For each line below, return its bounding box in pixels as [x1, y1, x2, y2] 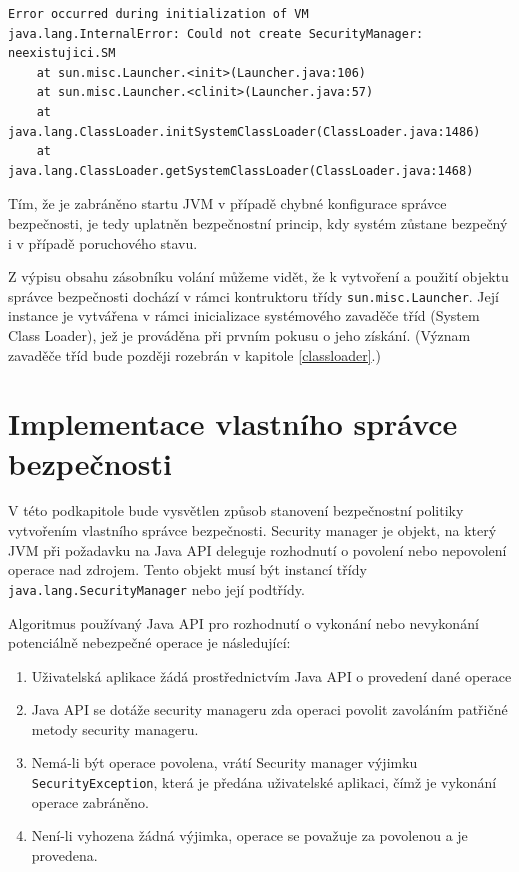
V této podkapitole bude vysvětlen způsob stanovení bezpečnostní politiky [8, 500, 464, 521]
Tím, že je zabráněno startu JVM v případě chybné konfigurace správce [8, 193, 447, 214]
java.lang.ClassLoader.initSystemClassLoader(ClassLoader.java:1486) [8, 124, 481, 139]
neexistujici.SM [8, 46, 116, 61]
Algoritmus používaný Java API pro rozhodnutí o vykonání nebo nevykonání [8, 612, 479, 633]
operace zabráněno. [31, 791, 149, 812]
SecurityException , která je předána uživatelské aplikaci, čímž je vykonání [31, 772, 497, 793]
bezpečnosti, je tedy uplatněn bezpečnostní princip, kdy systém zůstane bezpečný [8, 212, 508, 233]
